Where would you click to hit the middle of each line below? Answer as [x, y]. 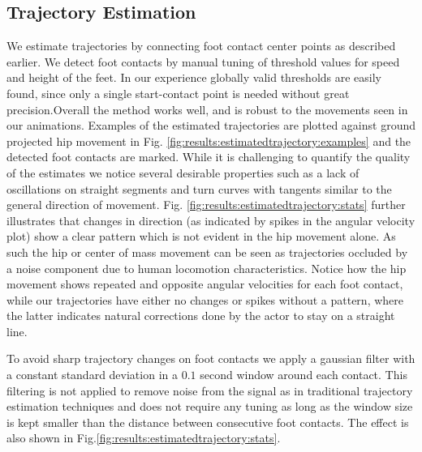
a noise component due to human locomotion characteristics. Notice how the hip [207, 268]
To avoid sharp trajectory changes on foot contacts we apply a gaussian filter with [211, 358]
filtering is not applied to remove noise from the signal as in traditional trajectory [210, 390]
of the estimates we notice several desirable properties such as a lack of [183, 172]
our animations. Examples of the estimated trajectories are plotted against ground [211, 125]
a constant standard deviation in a [92, 375]
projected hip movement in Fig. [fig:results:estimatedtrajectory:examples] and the [209, 141]
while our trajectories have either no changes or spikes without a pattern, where [205, 299]
